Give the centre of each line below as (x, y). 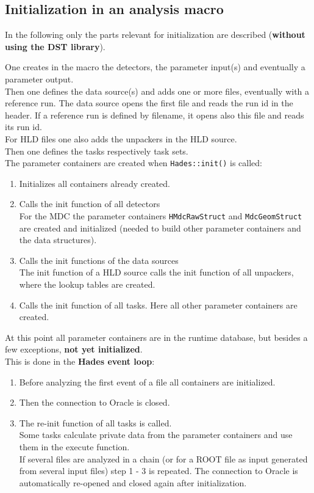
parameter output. (39, 79)
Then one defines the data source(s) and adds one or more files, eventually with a (157, 91)
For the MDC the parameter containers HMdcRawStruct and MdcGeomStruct (161, 215)
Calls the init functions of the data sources (99, 260)
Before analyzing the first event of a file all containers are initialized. (147, 382)
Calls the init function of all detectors (90, 204)
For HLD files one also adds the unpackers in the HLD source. (121, 138)
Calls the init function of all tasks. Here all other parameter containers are (158, 305)
